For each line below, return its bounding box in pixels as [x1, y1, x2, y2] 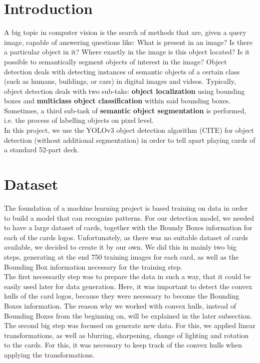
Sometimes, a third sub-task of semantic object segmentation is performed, [4, 105, 247, 115]
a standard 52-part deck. [4, 144, 79, 155]
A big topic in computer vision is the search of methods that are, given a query [4, 27, 247, 37]
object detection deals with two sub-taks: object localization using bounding [4, 85, 245, 96]
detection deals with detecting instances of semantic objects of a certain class [4, 66, 240, 76]
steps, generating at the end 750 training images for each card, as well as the [4, 251, 239, 262]
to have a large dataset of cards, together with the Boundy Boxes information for [4, 222, 253, 233]
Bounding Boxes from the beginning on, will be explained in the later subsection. [4, 310, 252, 321]
